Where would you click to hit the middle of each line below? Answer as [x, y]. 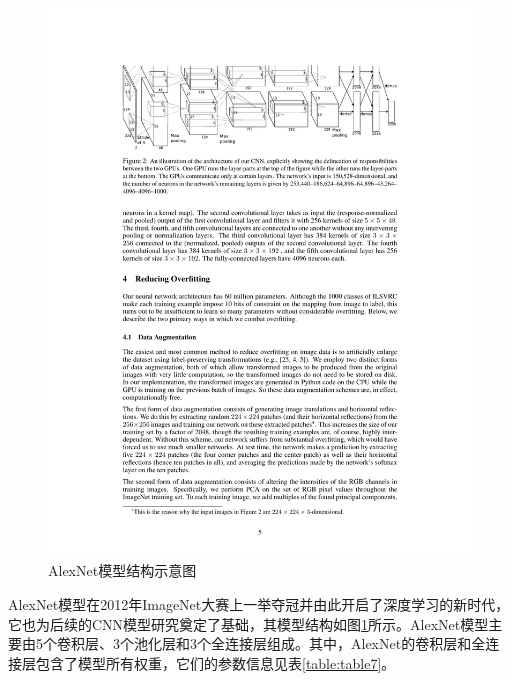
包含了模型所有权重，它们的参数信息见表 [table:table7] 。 [215, 662]
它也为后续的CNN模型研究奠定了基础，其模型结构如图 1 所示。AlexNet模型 [248, 623]
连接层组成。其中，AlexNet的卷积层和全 [355, 643]
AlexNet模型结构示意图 [122, 570]
